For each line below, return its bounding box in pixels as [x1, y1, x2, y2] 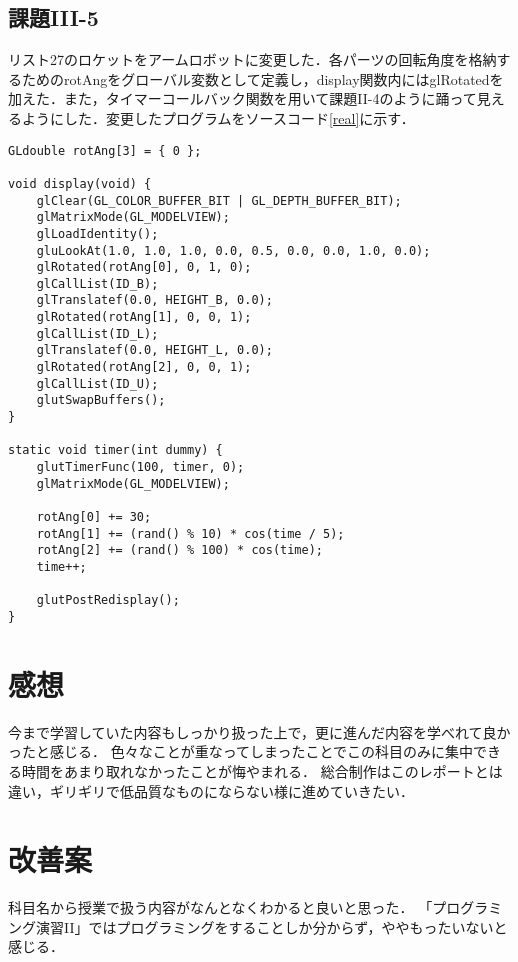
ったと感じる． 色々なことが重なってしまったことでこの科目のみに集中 [8, 741, 473, 762]
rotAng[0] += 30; [36, 510, 152, 525]
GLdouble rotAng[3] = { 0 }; [8, 143, 202, 158]
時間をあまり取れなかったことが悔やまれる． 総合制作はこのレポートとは [21, 760, 503, 781]
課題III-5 [8, 2, 99, 33]
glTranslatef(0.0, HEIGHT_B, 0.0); [36, 293, 273, 308]
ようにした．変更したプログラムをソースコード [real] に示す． [21, 107, 415, 128]
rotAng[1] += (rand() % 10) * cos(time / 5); [36, 526, 345, 541]
